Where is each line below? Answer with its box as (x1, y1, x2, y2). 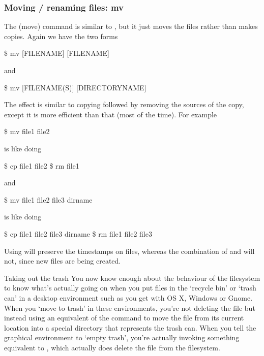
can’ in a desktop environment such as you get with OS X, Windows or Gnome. (4, 292, 253, 303)
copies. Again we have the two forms (4, 30, 118, 41)
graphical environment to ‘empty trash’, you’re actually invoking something (4, 332, 240, 343)
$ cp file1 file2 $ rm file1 (4, 160, 79, 171)
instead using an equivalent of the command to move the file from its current (4, 312, 244, 323)
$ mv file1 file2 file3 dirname (4, 194, 93, 205)
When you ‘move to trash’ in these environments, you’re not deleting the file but (4, 302, 255, 313)
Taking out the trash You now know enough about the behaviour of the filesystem (4, 272, 260, 283)
